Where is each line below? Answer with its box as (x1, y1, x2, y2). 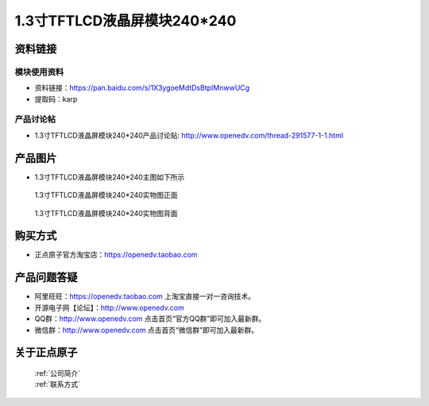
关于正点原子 (14, 346, 78, 359)
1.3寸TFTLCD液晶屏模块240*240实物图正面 (34, 191, 178, 200)
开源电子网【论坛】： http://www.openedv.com (34, 303, 184, 312)
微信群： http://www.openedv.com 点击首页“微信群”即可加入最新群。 (34, 325, 258, 334)
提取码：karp (34, 94, 78, 103)
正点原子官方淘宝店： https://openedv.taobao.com (34, 250, 198, 260)
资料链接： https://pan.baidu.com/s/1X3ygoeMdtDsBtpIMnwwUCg (34, 83, 250, 93)
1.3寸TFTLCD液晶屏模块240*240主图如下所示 (34, 172, 185, 182)
